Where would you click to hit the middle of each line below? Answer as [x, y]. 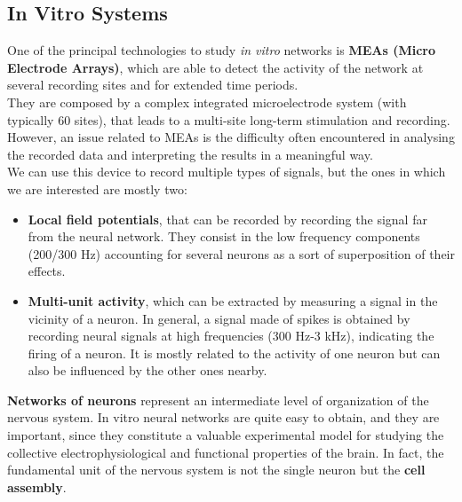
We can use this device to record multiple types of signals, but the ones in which [227, 172]
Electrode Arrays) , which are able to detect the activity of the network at [215, 67]
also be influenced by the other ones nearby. [147, 370]
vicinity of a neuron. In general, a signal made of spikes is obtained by [219, 318]
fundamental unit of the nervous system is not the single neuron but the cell [216, 470]
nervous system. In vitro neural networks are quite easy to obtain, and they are [223, 417]
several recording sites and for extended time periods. [153, 85]
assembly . [37, 486]
